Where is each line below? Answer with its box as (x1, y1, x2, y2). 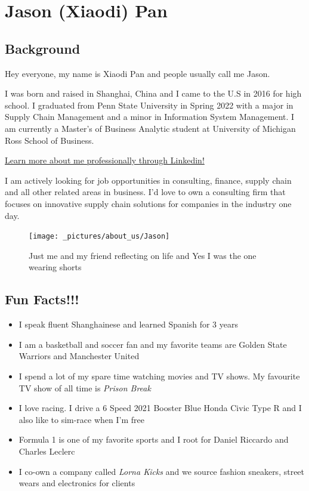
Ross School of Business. (5, 134, 94, 146)
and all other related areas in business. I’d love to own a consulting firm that (5, 186, 286, 198)
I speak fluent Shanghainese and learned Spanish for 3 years (18, 318, 238, 331)
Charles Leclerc (18, 444, 75, 457)
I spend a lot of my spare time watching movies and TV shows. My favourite (18, 369, 300, 382)
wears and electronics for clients (18, 477, 135, 489)
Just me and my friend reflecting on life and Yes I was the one (29, 249, 257, 261)
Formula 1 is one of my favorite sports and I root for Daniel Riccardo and (18, 433, 289, 446)
